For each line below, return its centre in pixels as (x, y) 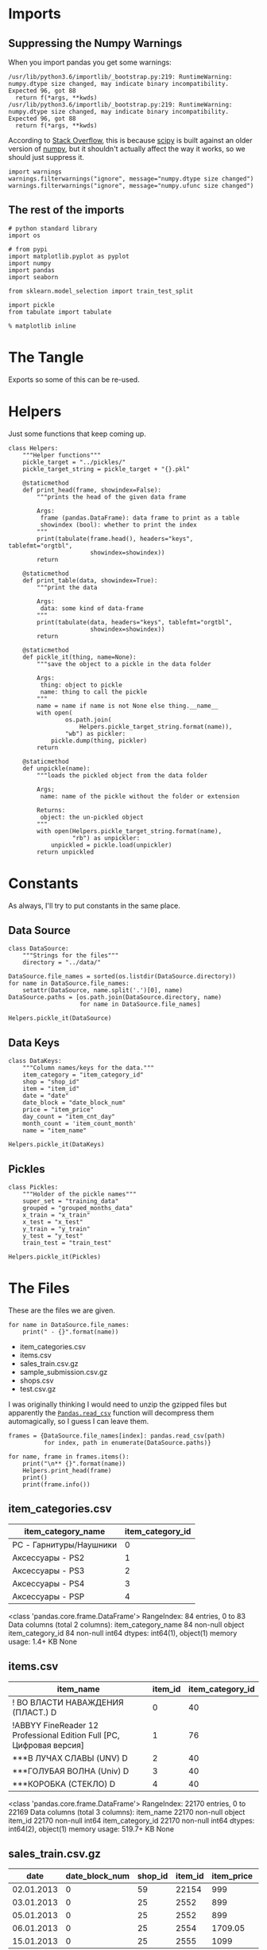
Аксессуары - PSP (48, 1596)
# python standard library (53, 228)
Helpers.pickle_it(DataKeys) (56, 1145)
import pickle (32, 305)
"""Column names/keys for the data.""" (89, 1068)
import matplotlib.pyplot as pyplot (69, 256)
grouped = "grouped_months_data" (78, 1209)
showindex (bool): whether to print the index (118, 525)
